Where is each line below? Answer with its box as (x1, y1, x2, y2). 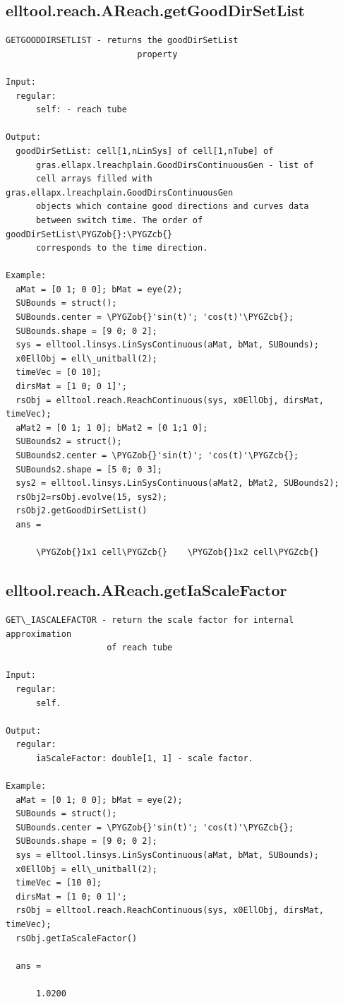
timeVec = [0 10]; (16, 367, 102, 378)
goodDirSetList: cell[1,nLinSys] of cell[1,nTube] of (16, 145, 274, 156)
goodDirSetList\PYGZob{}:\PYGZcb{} (6, 229, 173, 239)
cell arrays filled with (35, 174, 152, 184)
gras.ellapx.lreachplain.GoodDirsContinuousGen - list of (35, 160, 314, 170)
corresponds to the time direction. (35, 243, 208, 254)
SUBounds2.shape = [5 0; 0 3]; (16, 464, 162, 475)
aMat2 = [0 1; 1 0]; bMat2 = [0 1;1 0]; (16, 422, 208, 433)
